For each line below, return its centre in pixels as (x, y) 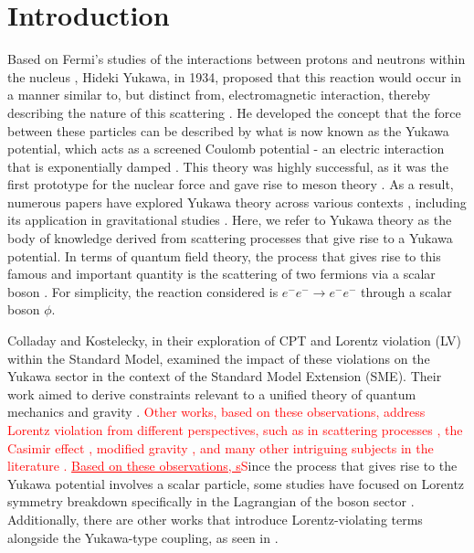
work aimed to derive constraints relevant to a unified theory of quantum (212, 393)
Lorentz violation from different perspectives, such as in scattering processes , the (235, 430)
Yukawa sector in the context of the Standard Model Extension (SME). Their (225, 376)
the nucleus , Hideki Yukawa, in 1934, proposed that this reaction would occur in (234, 76)
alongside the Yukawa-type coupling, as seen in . (143, 537)
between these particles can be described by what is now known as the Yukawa (228, 130)
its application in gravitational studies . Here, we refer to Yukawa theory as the (230, 220)
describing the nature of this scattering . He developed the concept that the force (234, 112)
